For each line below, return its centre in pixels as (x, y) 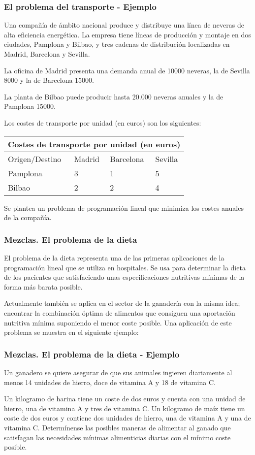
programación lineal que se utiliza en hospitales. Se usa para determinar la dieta (125, 267)
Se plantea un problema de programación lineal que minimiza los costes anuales (124, 208)
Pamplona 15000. (30, 106)
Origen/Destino (35, 159)
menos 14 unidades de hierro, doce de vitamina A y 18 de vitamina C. (110, 382)
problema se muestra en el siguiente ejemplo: (71, 332)
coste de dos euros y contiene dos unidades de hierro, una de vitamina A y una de (127, 418)
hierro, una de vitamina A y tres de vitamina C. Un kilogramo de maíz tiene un (125, 408)
